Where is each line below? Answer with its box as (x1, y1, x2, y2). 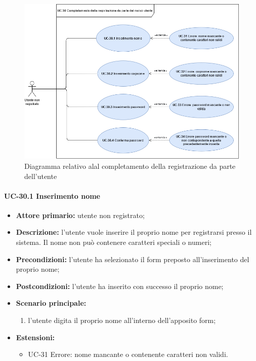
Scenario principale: (16, 298, 87, 308)
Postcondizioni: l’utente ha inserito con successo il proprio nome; (16, 280, 224, 291)
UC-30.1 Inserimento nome (4, 190, 100, 201)
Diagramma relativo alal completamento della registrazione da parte (24, 160, 236, 171)
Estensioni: (16, 332, 55, 342)
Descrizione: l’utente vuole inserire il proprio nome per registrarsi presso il (16, 227, 252, 237)
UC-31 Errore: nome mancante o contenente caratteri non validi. (28, 349, 228, 359)
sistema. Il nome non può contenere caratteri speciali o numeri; (16, 237, 211, 247)
